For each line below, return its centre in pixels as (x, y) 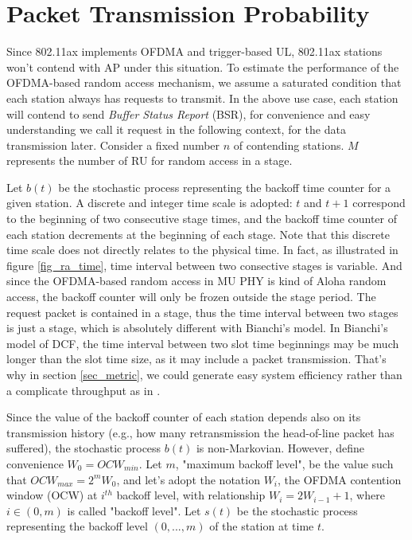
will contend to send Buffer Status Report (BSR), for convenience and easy (189, 113)
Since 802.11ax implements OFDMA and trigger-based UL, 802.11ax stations (194, 51)
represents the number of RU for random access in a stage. (150, 160)
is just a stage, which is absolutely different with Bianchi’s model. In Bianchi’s (197, 328)
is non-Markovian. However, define (280, 448)
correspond (379, 203)
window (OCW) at (52, 495)
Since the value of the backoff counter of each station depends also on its (184, 417)
